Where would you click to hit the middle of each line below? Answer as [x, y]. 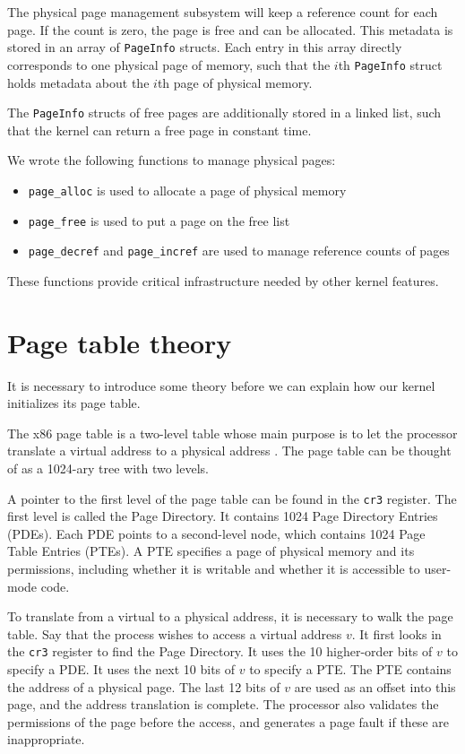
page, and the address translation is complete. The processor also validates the [223, 704]
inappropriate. [46, 739]
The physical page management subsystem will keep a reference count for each [223, 12]
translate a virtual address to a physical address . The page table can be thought [229, 451]
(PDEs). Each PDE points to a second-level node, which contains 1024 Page [216, 533]
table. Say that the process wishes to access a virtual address [175, 633]
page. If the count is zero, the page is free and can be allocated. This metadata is [230, 29]
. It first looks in [396, 633]
